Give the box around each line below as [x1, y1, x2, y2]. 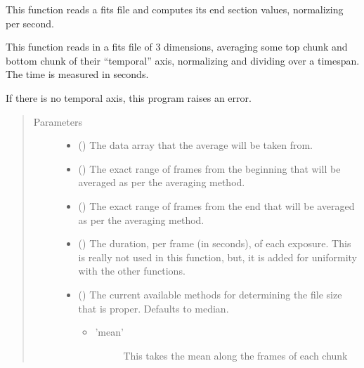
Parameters [33, 114, 82, 129]
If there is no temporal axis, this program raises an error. [6, 90, 252, 105]
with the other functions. [78, 263, 186, 278]
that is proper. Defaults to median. [78, 301, 229, 315]
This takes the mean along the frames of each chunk [123, 348, 348, 362]
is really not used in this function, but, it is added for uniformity [78, 249, 357, 264]
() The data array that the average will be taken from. [78, 138, 313, 152]
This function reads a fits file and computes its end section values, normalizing [6, 2, 344, 16]
